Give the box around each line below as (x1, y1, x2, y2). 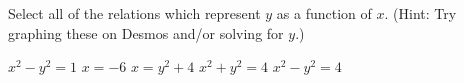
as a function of (276, 3, 372, 23)
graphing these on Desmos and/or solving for (8, 22, 284, 43)
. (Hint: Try (384, 3, 457, 23)
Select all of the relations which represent (8, 3, 261, 23)
